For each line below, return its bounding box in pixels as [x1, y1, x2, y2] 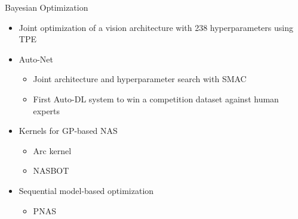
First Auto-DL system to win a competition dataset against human [33, 92, 279, 105]
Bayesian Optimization [5, 1, 88, 13]
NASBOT [33, 164, 69, 177]
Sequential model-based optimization [19, 184, 154, 196]
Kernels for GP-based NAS [19, 124, 118, 137]
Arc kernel [33, 144, 72, 157]
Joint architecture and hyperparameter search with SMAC [33, 73, 247, 85]
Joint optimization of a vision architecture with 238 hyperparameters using [19, 21, 293, 33]
